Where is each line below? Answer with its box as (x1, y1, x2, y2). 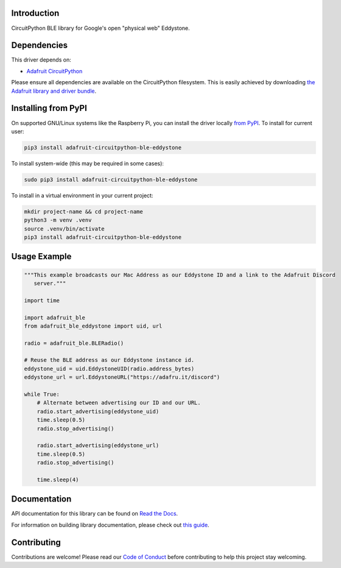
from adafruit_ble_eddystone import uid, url (24, 322, 163, 329)
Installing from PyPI (11, 103, 88, 113)
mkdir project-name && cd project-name (24, 208, 143, 215)
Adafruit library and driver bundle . (11, 87, 97, 95)
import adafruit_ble (24, 314, 85, 321)
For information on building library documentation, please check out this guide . (11, 521, 209, 528)
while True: (24, 391, 60, 398)
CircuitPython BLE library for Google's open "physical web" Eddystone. (11, 24, 190, 32)
